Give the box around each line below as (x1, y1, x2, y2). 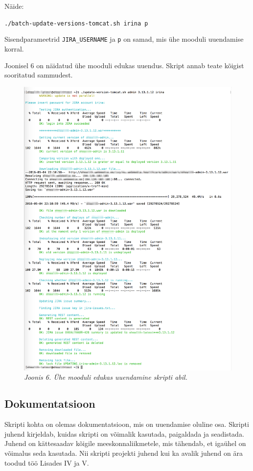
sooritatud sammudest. (4, 70, 73, 80)
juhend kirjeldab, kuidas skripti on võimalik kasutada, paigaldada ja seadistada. (4, 428, 244, 439)
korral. (4, 43, 24, 53)
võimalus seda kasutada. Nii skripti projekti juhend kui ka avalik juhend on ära (4, 447, 243, 458)
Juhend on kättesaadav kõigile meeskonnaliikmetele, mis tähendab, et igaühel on (4, 438, 246, 448)
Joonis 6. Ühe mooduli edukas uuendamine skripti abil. (24, 372, 187, 382)
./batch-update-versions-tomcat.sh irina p (4, 20, 148, 27)
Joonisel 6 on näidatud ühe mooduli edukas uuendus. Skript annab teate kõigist (4, 60, 244, 70)
